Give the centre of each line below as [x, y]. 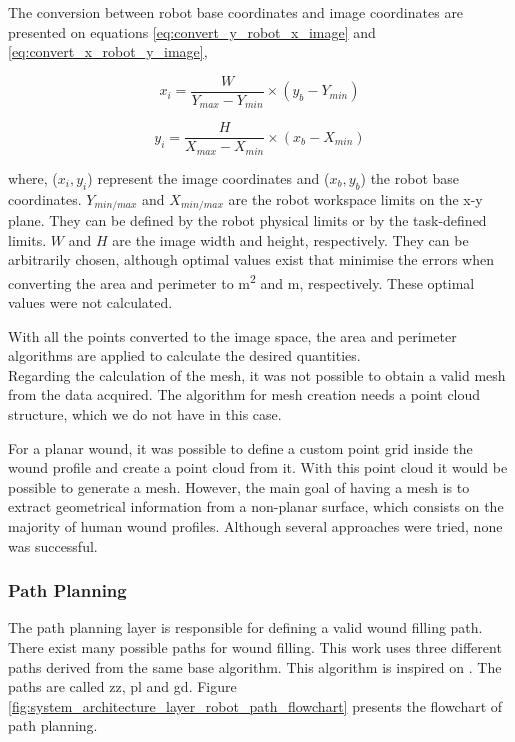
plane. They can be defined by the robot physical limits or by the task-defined [247, 220]
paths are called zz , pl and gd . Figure [122, 686]
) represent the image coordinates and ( [208, 177]
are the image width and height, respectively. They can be [290, 239]
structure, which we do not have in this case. [145, 414]
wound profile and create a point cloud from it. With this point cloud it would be [258, 467]
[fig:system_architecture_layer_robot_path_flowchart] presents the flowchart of [255, 705]
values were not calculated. [90, 302]
